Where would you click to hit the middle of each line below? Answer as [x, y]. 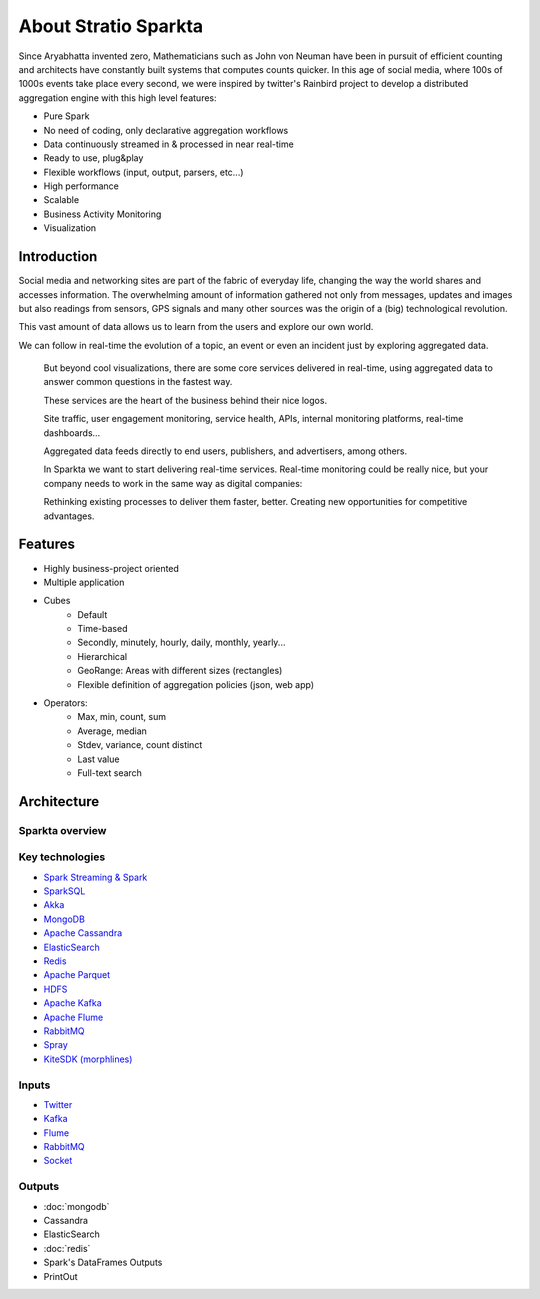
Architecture [59, 801]
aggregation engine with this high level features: [117, 97]
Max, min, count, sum [122, 717]
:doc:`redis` [67, 1248]
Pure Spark [66, 116]
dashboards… [72, 432]
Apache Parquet [77, 975]
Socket [58, 1161]
